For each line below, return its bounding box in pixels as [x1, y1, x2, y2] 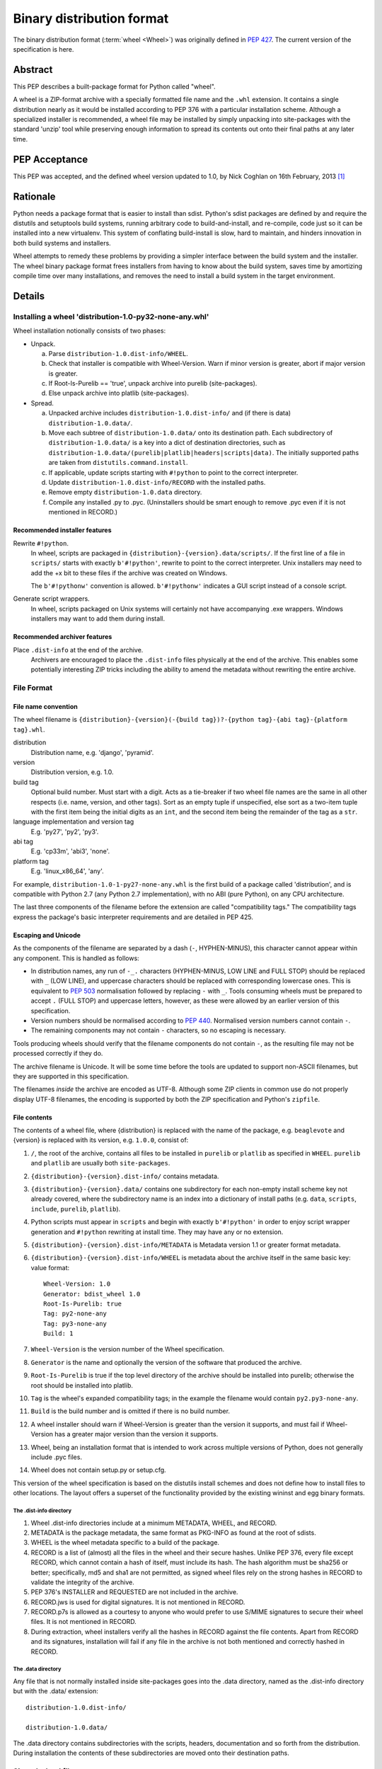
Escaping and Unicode [13, 930, 81, 939]
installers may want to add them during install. [30, 614, 166, 623]
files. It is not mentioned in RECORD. [30, 1618, 137, 1626]
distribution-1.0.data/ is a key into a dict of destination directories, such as [48, 439, 286, 447]
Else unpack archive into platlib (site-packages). [48, 389, 189, 398]
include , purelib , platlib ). [30, 1204, 121, 1213]
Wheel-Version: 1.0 [43, 1280, 111, 1288]
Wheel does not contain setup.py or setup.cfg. [30, 1465, 166, 1475]
